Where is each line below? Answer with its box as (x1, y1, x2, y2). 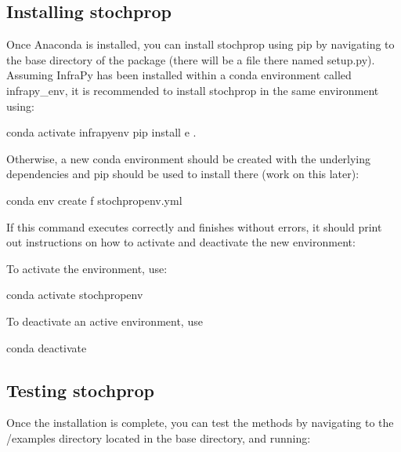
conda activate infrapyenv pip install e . (6, 124, 197, 140)
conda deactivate (6, 339, 87, 355)
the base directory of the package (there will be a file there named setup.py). (6, 51, 375, 67)
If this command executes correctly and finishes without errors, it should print (6, 218, 382, 235)
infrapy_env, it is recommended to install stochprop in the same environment (6, 82, 379, 98)
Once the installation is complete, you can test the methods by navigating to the (6, 414, 394, 431)
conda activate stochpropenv (6, 286, 143, 303)
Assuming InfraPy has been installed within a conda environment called (6, 67, 352, 83)
